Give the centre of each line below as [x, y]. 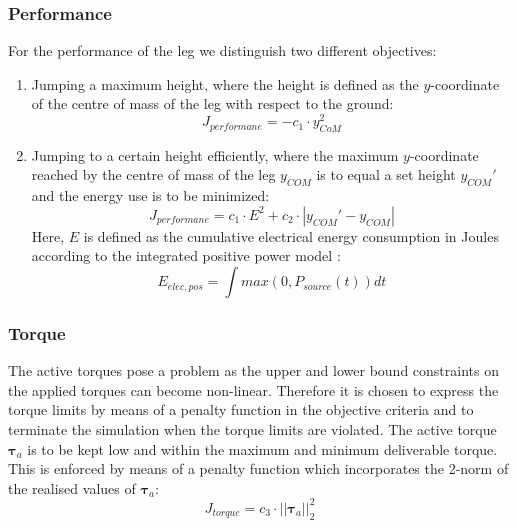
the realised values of [72, 487]
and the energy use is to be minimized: [150, 195]
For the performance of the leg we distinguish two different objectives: [222, 50]
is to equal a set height [386, 174]
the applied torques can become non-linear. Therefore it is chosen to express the [253, 389]
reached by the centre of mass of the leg [153, 174]
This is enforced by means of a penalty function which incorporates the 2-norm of [258, 468]
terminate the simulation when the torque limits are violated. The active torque [252, 429]
